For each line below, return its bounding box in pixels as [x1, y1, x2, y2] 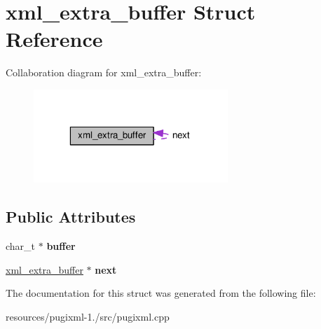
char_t [6, 239, 36, 253]
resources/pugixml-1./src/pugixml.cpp [6, 309, 170, 324]
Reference [6, 24, 103, 53]
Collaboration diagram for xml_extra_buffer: [6, 65, 202, 80]
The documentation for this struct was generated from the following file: [6, 286, 316, 300]
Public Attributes [6, 206, 136, 227]
